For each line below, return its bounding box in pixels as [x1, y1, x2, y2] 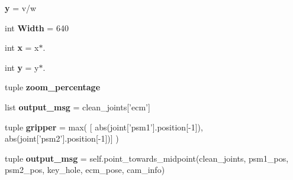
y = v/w [5, 2, 37, 14]
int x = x [5, 41, 39, 54]
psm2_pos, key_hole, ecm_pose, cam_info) [5, 163, 165, 176]
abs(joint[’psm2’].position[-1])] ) [5, 132, 119, 145]
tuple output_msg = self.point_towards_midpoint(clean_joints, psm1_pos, [5, 152, 289, 164]
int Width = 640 [5, 21, 69, 34]
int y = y [5, 61, 39, 73]
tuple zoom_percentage [5, 81, 101, 93]
